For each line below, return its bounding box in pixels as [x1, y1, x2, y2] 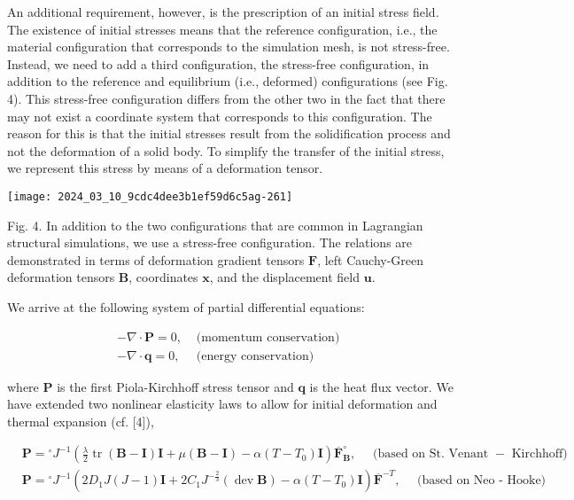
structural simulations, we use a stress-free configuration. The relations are [7, 233, 413, 252]
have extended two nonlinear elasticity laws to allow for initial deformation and [7, 395, 438, 413]
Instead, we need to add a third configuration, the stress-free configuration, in [7, 54, 430, 73]
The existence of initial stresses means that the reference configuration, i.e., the [7, 20, 438, 38]
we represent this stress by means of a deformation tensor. [7, 159, 323, 177]
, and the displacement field [209, 268, 361, 286]
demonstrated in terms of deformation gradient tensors [7, 250, 305, 269]
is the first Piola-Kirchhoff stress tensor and [57, 377, 294, 395]
